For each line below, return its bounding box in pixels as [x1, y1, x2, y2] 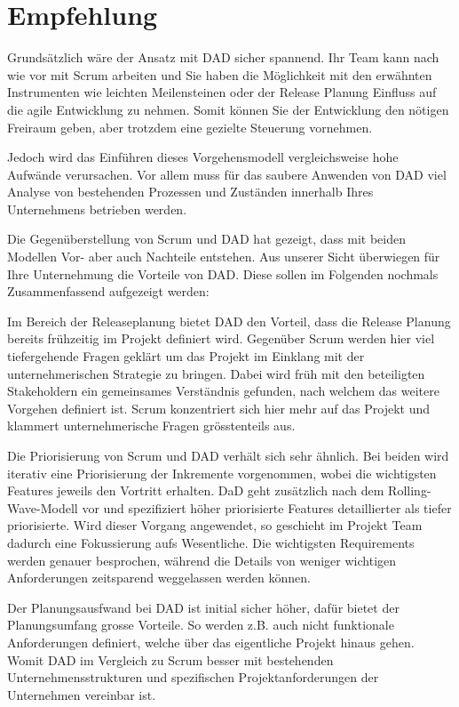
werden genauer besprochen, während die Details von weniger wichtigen [7, 550, 397, 569]
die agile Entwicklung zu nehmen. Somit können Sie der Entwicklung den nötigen [7, 100, 449, 118]
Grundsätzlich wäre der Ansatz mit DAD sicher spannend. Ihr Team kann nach [7, 48, 439, 67]
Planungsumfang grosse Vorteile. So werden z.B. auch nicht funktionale [7, 615, 394, 634]
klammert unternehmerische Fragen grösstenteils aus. [7, 416, 296, 435]
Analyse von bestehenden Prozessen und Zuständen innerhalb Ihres [7, 182, 374, 201]
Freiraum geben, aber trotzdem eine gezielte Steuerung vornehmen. [7, 117, 373, 136]
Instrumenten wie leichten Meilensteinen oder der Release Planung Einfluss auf [7, 83, 437, 101]
